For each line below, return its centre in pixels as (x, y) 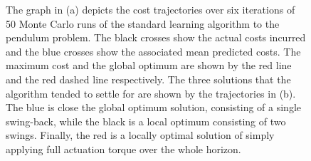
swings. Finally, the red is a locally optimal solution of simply (140, 135)
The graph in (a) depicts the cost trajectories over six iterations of (151, 9)
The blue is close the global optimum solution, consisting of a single (154, 107)
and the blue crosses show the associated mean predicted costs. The (153, 51)
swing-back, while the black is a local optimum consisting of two (146, 121)
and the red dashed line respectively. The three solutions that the (148, 79)
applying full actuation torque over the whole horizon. (123, 149)
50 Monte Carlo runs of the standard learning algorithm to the (143, 23)
